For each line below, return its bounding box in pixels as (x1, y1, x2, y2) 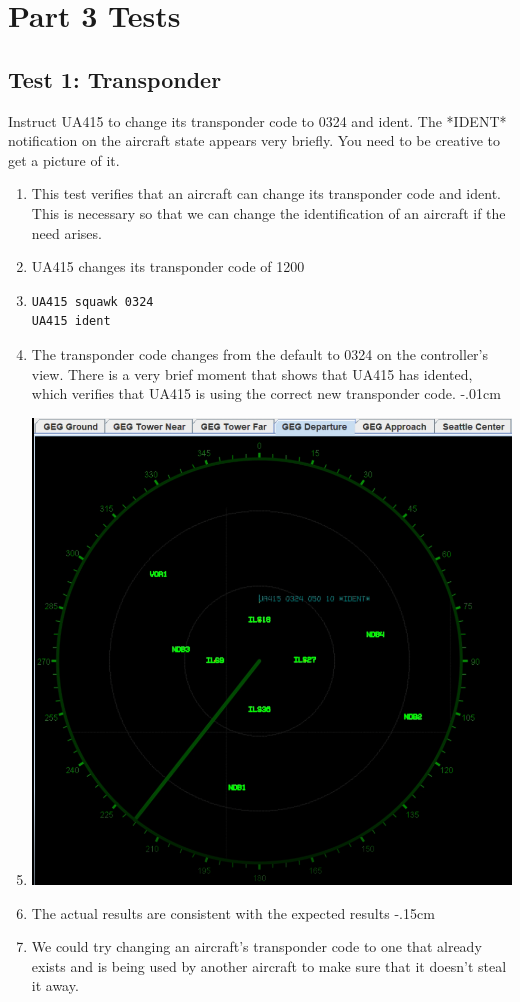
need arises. (31, 222, 102, 243)
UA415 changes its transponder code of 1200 (31, 256, 305, 277)
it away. (31, 975, 79, 996)
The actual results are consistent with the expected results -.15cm (31, 902, 435, 923)
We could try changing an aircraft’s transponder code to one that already (31, 936, 482, 957)
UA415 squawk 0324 (31, 294, 154, 309)
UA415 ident (31, 314, 111, 329)
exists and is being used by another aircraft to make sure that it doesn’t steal (31, 955, 507, 976)
